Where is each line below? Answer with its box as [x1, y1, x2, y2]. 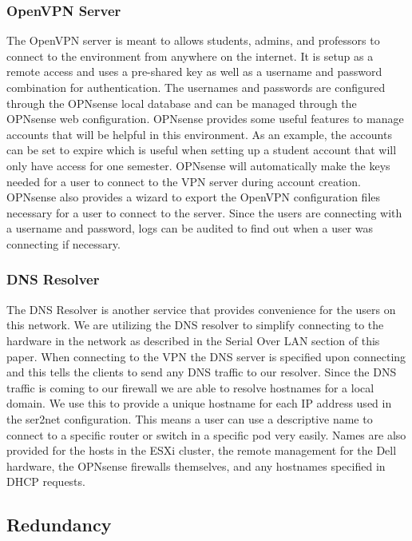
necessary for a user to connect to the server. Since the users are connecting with [6, 204, 402, 221]
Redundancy [6, 512, 112, 537]
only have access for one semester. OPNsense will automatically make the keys [6, 157, 390, 173]
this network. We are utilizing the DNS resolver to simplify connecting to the [6, 316, 384, 333]
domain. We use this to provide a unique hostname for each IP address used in [6, 395, 392, 412]
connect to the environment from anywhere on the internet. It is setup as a [6, 47, 374, 64]
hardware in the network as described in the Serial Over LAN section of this [6, 332, 380, 348]
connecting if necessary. [6, 235, 121, 252]
